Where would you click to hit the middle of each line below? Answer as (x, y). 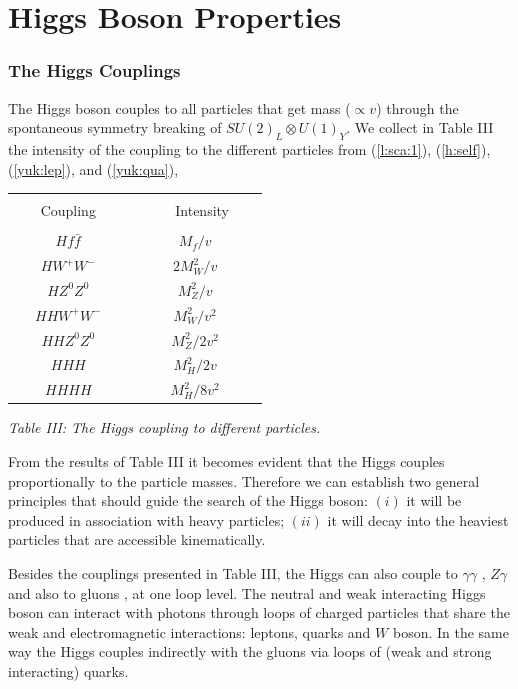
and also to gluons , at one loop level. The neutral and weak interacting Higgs (247, 592)
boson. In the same (450, 631)
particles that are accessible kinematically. (137, 539)
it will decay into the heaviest (418, 519)
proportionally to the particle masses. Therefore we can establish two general (244, 480)
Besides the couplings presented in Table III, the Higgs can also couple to (233, 572)
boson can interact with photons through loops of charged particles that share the (259, 612)
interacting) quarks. (68, 670)
